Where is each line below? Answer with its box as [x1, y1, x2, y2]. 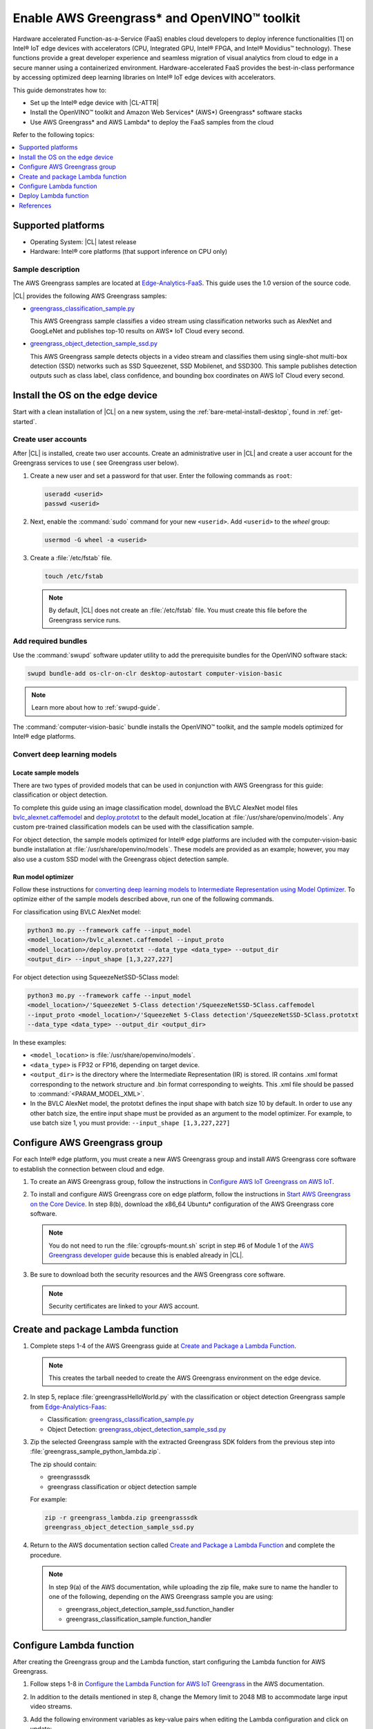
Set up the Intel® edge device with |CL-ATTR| [30, 98, 159, 107]
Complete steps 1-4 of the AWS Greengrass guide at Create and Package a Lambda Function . [30, 1342, 296, 1350]
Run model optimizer [12, 872, 74, 881]
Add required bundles [12, 636, 88, 646]
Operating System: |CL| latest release [30, 237, 137, 246]
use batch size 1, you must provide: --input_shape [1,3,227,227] [30, 1119, 231, 1127]
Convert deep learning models [12, 749, 117, 759]
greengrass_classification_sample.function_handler [66, 1615, 212, 1623]
